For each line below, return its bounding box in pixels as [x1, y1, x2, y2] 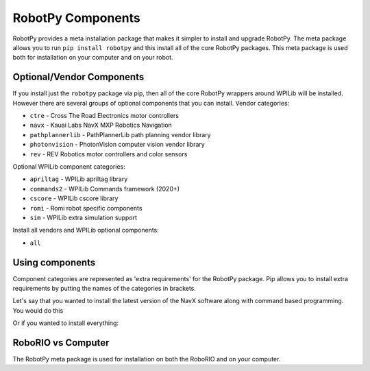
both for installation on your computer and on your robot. [12, 53, 174, 62]
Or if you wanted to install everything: [12, 319, 119, 327]
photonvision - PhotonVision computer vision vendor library [29, 141, 205, 149]
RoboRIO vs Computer [12, 337, 110, 348]
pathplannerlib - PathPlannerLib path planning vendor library [29, 130, 212, 139]
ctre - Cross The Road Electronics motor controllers [29, 112, 180, 120]
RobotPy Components [12, 10, 140, 25]
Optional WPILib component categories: [12, 162, 126, 171]
